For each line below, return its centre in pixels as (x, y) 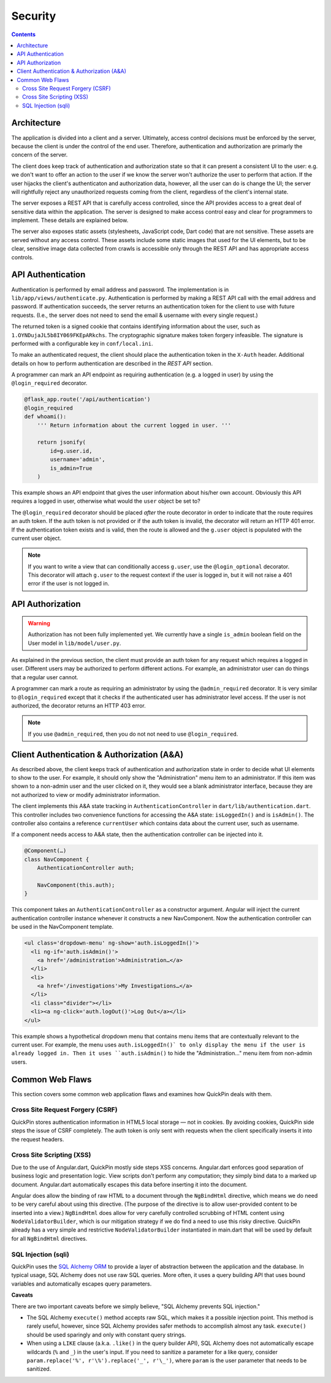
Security (34, 16)
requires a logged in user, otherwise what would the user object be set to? (106, 501)
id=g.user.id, (71, 451)
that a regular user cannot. (45, 677)
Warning (39, 623)
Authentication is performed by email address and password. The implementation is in (120, 289)
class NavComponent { (57, 859)
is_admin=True (71, 468)
